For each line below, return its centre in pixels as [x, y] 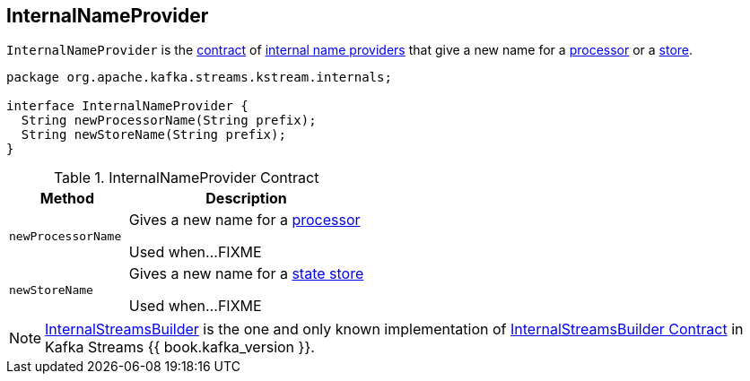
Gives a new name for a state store [246, 274]
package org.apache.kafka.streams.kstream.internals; [199, 78]
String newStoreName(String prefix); [153, 135]
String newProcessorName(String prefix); [169, 121]
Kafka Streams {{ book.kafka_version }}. [180, 347]
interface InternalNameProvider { [127, 106]
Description [246, 199]
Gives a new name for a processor [244, 220]
